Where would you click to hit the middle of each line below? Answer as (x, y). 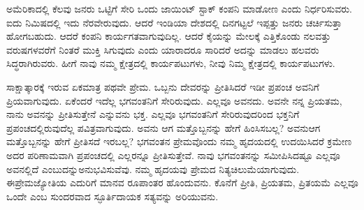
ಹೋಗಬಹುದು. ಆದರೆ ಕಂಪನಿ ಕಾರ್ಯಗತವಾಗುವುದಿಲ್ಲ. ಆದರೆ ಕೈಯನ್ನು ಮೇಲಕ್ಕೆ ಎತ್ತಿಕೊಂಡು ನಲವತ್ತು (169, 36)
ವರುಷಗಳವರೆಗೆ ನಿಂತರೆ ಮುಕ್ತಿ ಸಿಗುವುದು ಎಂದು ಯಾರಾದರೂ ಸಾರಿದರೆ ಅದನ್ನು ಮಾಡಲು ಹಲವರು (163, 49)
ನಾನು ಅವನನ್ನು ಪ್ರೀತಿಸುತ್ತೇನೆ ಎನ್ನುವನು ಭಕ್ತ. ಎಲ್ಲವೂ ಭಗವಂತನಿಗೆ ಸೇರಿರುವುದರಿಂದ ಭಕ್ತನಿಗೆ (153, 114)
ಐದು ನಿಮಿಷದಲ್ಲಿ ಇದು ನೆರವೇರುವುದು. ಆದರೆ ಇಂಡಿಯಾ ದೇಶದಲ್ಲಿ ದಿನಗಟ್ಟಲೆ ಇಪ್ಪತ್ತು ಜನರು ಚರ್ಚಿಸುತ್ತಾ (174, 22)
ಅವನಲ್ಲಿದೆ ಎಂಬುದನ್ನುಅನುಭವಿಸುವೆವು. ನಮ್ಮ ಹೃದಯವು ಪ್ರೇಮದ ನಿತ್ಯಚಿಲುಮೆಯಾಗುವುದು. (153, 168)
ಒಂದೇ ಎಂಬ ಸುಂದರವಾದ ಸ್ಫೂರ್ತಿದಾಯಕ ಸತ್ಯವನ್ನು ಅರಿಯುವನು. (112, 196)
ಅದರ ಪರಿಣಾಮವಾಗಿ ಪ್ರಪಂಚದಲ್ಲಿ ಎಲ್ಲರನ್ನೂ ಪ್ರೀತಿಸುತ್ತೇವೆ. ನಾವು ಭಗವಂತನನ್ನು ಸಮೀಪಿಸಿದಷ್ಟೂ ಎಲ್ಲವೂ (173, 155)
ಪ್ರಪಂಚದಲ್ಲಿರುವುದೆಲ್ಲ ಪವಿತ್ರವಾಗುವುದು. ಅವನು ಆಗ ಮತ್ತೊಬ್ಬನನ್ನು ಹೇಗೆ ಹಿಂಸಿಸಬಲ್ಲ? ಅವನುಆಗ (163, 127)
